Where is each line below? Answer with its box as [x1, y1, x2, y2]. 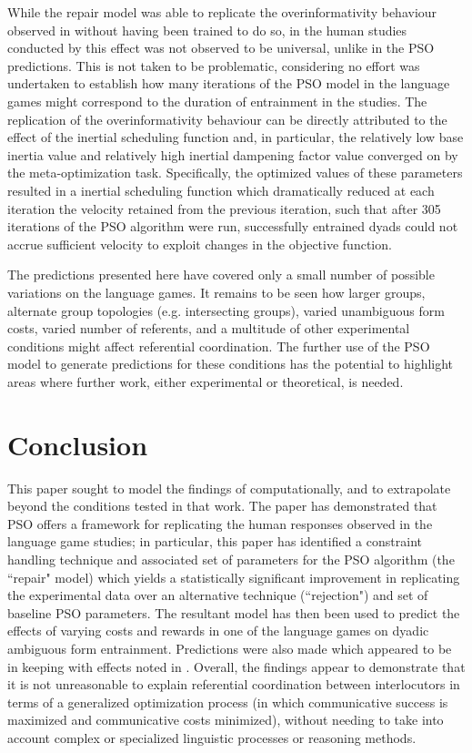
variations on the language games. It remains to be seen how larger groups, [7, 282, 426, 301]
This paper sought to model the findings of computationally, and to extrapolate [7, 478, 451, 497]
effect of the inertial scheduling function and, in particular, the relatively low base [7, 127, 464, 147]
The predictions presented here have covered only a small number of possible [7, 265, 435, 284]
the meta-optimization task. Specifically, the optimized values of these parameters [7, 163, 463, 182]
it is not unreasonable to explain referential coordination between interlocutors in [7, 675, 460, 694]
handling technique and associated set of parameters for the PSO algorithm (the [7, 549, 455, 568]
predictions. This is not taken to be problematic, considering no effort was [7, 56, 420, 75]
